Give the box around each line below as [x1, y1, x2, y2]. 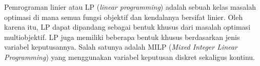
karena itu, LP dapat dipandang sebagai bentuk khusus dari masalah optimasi [4, 21, 251, 32]
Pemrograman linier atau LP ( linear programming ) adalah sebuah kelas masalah [4, 2, 256, 12]
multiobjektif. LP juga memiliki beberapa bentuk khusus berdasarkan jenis [4, 31, 240, 42]
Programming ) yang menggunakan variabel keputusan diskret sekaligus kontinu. [4, 51, 255, 62]
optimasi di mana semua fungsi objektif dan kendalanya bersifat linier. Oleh [4, 11, 243, 22]
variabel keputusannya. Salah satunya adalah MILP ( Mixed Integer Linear [4, 41, 237, 52]
